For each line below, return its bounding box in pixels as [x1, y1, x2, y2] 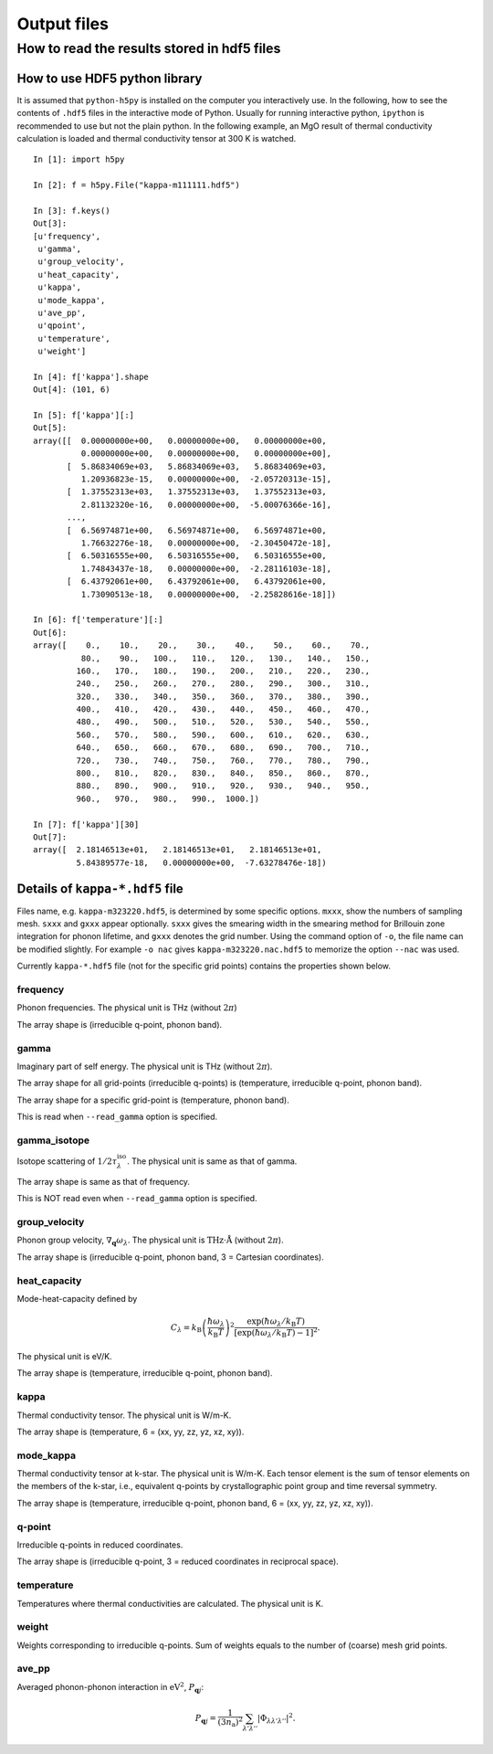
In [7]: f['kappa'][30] [33, 819, 140, 829]
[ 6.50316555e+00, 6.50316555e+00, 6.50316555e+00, [67, 551, 328, 561]
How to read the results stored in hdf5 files [16, 40, 281, 57]
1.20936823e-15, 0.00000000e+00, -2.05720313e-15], [80, 474, 332, 484]
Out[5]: [33, 423, 68, 433]
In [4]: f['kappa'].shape [33, 371, 150, 382]
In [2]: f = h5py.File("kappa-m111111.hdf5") [33, 180, 241, 191]
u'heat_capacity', [37, 269, 121, 280]
